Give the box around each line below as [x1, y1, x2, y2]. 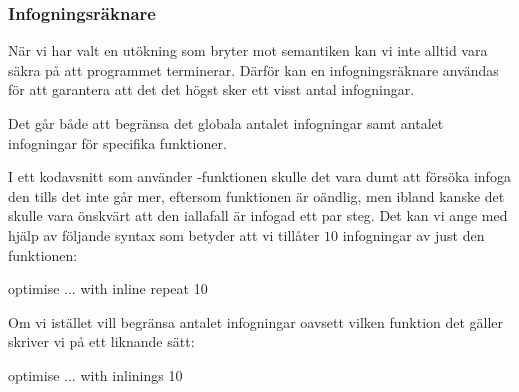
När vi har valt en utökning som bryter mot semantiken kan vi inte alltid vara [8, 40, 488, 61]
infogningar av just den [342, 224, 485, 245]
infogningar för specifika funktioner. [8, 132, 227, 153]
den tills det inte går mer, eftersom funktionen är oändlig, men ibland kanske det [8, 185, 505, 206]
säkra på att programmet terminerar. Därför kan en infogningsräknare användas [8, 59, 499, 80]
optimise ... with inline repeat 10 [8, 278, 208, 299]
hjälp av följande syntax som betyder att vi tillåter [8, 224, 320, 245]
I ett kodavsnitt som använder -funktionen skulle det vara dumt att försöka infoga [8, 166, 511, 187]
